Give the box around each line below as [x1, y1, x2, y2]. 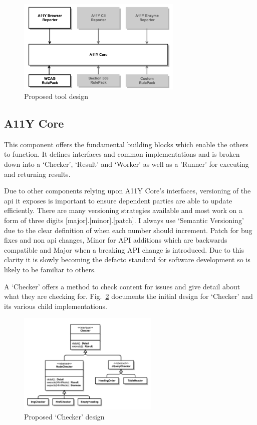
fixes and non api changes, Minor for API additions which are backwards [4, 235, 227, 245]
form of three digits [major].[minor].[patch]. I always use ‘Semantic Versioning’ [4, 215, 244, 226]
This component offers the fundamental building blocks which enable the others [4, 139, 248, 149]
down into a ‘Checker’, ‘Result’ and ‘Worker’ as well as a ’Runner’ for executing [4, 159, 249, 169]
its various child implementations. [4, 300, 107, 311]
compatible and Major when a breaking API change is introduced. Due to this [4, 244, 244, 255]
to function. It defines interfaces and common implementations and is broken [4, 149, 240, 159]
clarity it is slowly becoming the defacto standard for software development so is [4, 254, 250, 265]
